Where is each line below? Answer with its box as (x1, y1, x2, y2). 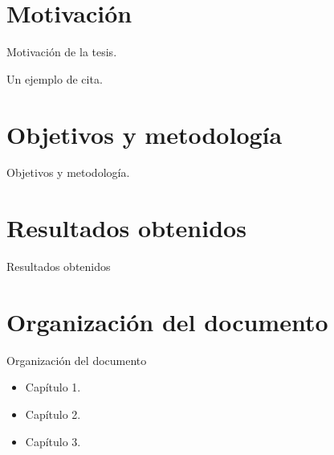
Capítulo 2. (25, 406, 81, 423)
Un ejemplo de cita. (6, 70, 103, 87)
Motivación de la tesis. (6, 43, 117, 60)
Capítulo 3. (25, 432, 81, 449)
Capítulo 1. (25, 379, 81, 396)
